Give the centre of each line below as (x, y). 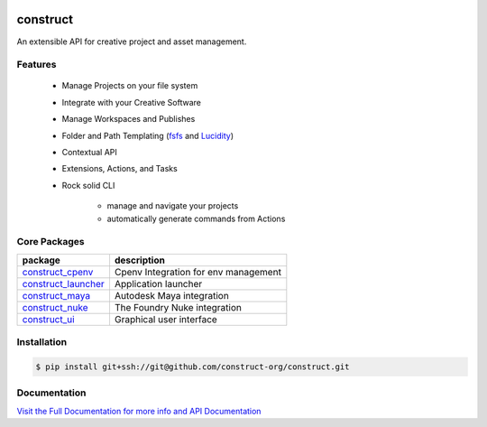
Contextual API (89, 153)
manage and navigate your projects (173, 206)
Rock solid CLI (88, 185)
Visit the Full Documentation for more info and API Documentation (139, 411)
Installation (42, 342)
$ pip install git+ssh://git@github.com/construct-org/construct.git (193, 367)
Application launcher (158, 283)
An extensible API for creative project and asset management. (132, 42)
